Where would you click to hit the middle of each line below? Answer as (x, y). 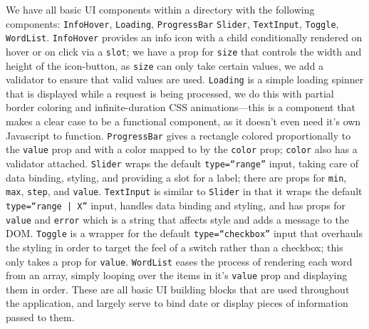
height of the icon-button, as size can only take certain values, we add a (165, 65)
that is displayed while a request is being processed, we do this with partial (170, 93)
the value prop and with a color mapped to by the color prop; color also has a (182, 149)
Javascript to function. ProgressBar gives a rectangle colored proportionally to (178, 135)
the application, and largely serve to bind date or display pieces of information (177, 303)
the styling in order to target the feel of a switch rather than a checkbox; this (175, 247)
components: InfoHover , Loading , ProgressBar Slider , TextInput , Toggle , (172, 23)
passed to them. (40, 317)
